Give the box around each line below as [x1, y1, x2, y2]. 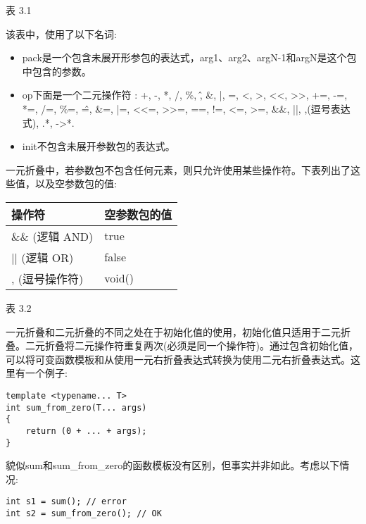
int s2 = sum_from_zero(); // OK [6, 509, 162, 519]
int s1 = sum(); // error [6, 497, 127, 507]
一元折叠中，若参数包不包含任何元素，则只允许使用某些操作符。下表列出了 [6, 162, 351, 177]
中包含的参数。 [22, 63, 91, 78]
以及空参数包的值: [34, 176, 117, 191]
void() [104, 270, 134, 287]
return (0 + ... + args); [25, 425, 147, 436]
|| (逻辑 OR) [11, 249, 74, 266]
